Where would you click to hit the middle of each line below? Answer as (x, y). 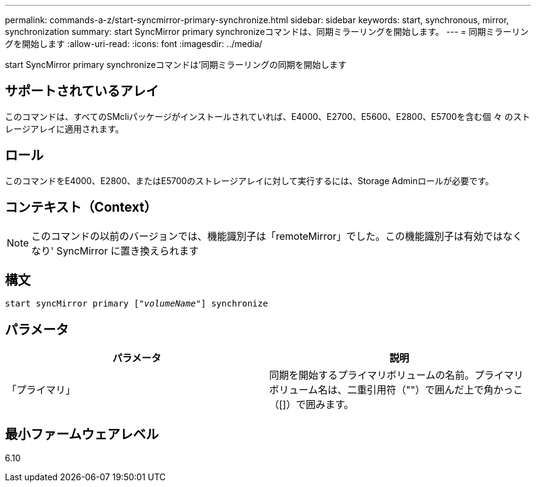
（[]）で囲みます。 (312, 405)
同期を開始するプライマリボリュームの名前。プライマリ (396, 375)
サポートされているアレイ (82, 91)
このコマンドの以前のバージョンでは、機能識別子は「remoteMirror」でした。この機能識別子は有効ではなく (277, 236)
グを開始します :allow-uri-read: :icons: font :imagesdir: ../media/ (134, 44)
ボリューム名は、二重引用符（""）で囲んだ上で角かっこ (396, 390)
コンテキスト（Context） (81, 207)
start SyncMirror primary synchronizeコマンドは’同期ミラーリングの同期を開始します (176, 65)
